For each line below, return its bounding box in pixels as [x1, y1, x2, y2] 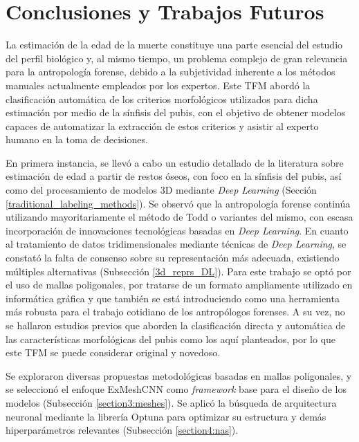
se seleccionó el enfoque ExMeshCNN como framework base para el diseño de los [6, 382, 347, 396]
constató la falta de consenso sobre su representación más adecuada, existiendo [6, 250, 340, 265]
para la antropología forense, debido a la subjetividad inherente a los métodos [6, 64, 335, 79]
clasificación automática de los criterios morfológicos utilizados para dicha [6, 91, 318, 106]
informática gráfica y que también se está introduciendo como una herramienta [6, 291, 340, 305]
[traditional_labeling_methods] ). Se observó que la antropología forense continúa [6, 196, 351, 210]
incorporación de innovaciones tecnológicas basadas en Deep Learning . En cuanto [6, 223, 349, 237]
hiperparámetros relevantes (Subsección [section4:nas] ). [6, 423, 239, 437]
